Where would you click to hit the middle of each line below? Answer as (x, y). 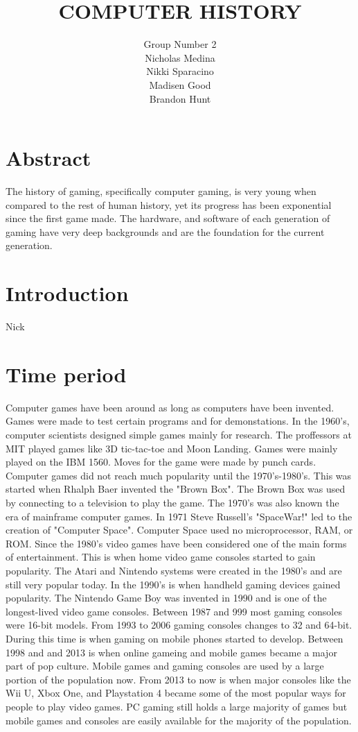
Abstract (48, 158)
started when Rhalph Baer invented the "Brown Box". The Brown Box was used (176, 489)
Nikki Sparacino (180, 71)
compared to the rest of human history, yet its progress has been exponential (169, 204)
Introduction (67, 293)
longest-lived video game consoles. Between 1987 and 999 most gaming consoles (174, 611)
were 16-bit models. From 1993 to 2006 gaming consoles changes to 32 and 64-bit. (179, 625)
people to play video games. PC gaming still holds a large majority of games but (177, 706)
